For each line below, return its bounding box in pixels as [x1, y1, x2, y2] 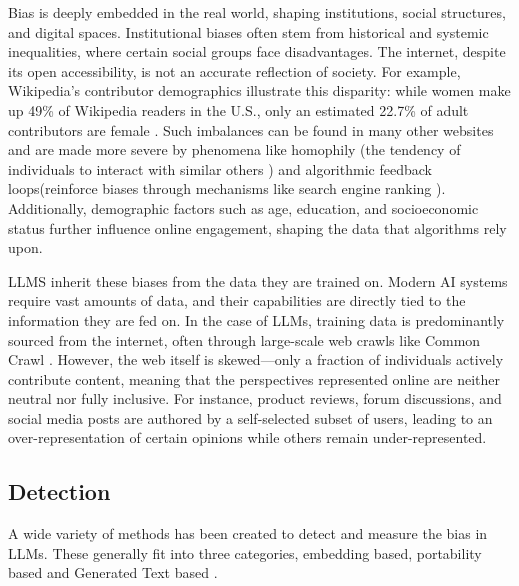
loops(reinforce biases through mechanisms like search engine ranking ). [8, 178, 446, 199]
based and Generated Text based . [8, 562, 218, 583]
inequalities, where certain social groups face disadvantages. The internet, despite [8, 41, 506, 62]
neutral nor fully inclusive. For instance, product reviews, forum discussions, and [8, 388, 502, 409]
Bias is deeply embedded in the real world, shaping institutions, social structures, [8, 2, 506, 22]
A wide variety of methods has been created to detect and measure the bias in [8, 523, 488, 544]
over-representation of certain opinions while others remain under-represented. [8, 427, 487, 448]
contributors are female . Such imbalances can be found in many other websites [8, 119, 494, 140]
